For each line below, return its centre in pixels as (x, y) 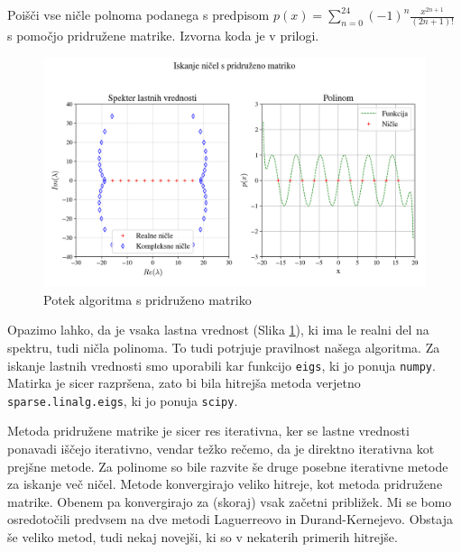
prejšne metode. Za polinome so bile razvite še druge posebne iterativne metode (228, 466)
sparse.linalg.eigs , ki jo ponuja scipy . (123, 400)
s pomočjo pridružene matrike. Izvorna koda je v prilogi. (163, 36)
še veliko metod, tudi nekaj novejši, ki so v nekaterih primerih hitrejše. (203, 536)
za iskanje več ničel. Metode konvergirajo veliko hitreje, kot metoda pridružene (225, 484)
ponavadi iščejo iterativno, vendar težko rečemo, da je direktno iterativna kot (221, 449)
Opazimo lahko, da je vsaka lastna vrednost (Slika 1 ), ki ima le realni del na (218, 330)
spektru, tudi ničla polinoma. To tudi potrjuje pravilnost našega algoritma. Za (224, 347)
